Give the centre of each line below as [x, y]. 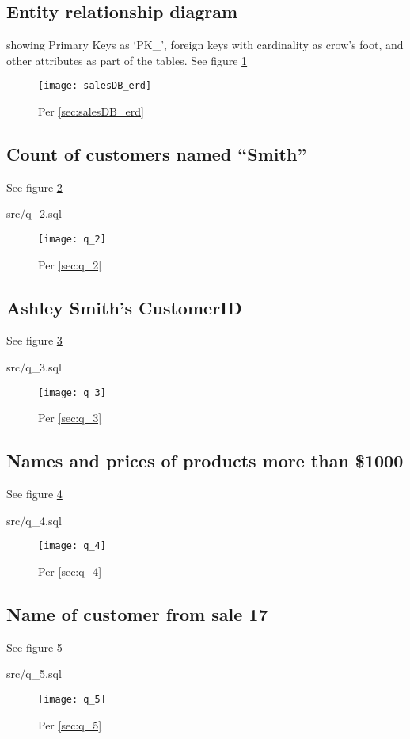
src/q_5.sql [34, 674]
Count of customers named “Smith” [157, 154]
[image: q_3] [72, 392]
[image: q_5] [72, 699]
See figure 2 [34, 187]
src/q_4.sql [34, 520]
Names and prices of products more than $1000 [205, 461]
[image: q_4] [72, 546]
